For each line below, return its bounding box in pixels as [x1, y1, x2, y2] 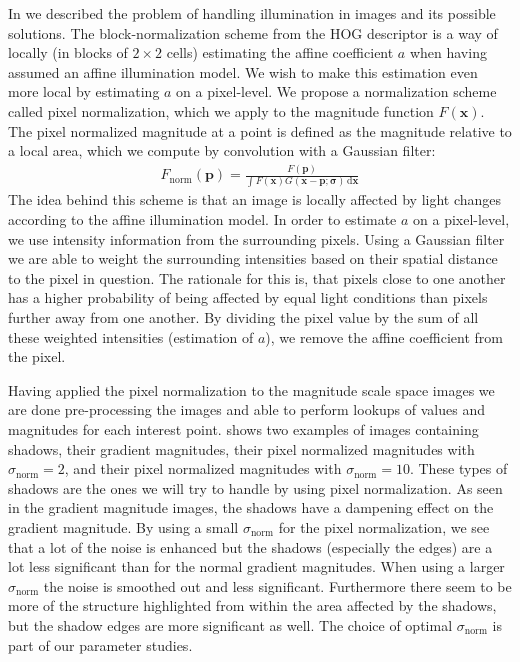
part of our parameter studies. [8, 634, 193, 655]
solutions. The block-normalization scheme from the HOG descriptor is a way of [8, 22, 498, 43]
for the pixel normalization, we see [278, 516, 490, 537]
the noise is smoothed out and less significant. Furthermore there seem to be [43, 575, 512, 596]
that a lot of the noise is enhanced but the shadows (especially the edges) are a [8, 536, 493, 557]
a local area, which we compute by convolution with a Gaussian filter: [8, 140, 436, 161]
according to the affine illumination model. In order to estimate [8, 209, 397, 230]
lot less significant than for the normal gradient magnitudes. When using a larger [8, 556, 505, 577]
